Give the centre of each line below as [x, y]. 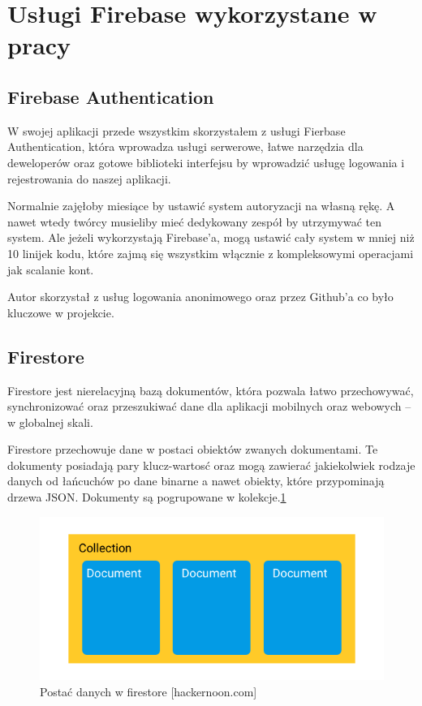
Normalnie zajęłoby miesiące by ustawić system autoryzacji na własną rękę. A [201, 206]
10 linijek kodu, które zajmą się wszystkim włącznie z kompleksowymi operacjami [211, 253]
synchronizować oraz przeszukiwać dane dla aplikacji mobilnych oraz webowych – [209, 406]
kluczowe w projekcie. [61, 312]
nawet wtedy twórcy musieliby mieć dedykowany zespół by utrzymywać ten [195, 221]
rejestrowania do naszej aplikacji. [89, 178]
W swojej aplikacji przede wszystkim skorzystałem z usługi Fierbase [177, 130]
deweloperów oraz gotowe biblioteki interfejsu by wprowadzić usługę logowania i [206, 162]
